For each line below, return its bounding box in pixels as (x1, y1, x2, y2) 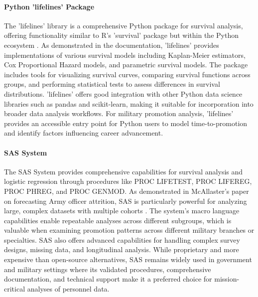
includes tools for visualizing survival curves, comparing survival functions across (4, 69, 251, 79)
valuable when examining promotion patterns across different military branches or (4, 225, 255, 235)
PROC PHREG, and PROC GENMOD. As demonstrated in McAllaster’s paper (4, 185, 249, 196)
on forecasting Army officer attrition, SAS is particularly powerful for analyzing (4, 195, 247, 206)
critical (4, 283, 25, 294)
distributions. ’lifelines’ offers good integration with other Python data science (4, 88, 243, 99)
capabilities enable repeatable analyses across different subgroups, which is (4, 215, 232, 225)
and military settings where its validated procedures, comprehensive (4, 264, 211, 274)
